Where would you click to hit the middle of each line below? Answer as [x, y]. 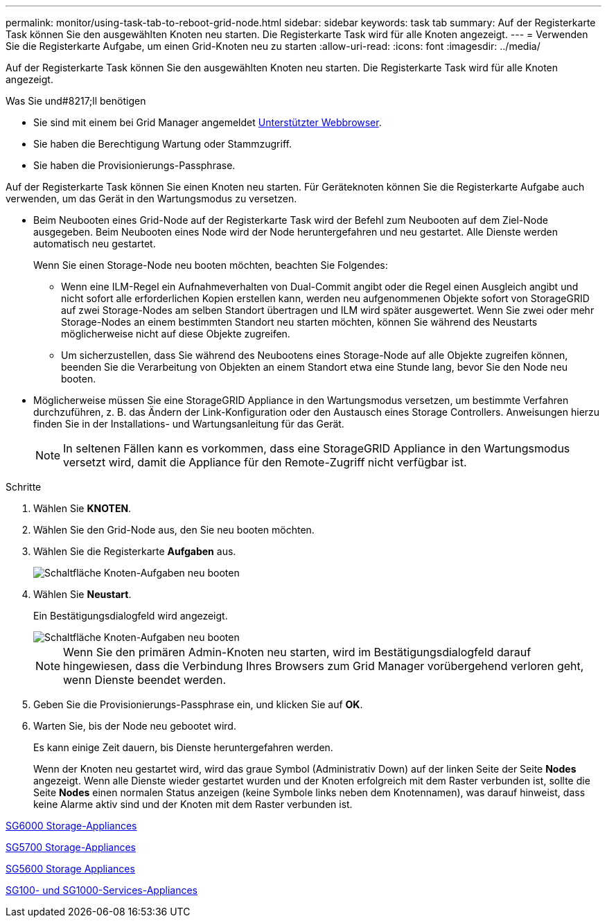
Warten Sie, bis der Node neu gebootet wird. [135, 726]
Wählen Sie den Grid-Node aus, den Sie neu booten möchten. [174, 530]
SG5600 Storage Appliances [70, 869]
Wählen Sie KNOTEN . [82, 508]
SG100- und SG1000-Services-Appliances [102, 890]
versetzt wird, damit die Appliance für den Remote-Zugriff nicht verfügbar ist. [265, 462]
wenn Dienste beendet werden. [144, 680]
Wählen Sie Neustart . [82, 594]
